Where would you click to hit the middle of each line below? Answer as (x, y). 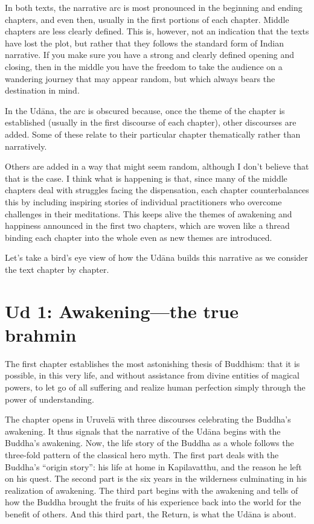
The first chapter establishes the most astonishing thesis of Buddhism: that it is (152, 363)
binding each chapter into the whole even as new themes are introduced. (139, 237)
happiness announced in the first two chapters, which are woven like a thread (147, 225)
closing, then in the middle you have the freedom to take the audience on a (144, 66)
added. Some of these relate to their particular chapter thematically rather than (153, 134)
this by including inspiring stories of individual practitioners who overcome (143, 201)
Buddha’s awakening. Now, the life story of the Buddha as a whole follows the (149, 443)
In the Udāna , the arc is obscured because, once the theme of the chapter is (145, 110)
